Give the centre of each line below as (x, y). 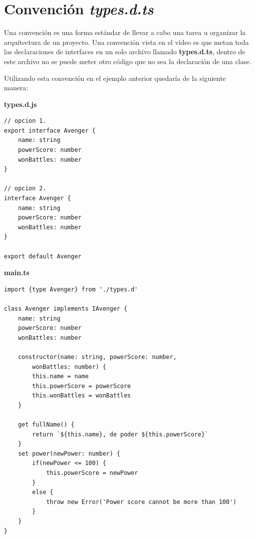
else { (43, 492)
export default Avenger (43, 256)
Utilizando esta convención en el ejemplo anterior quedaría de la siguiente (115, 78)
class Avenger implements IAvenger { (66, 308)
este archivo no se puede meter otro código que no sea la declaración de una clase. (128, 61)
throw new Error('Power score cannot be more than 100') (141, 502)
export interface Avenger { (50, 130)
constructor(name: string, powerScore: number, (97, 357)
